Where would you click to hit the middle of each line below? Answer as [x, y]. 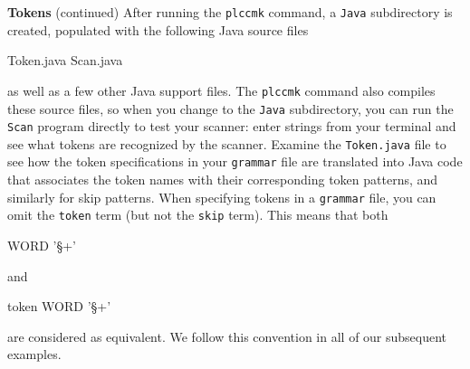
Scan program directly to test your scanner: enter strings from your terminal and [232, 126]
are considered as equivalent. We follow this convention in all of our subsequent [227, 336]
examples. [34, 354]
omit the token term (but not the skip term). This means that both [198, 215]
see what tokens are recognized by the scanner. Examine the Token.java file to [227, 143]
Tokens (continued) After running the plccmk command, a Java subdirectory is [230, 12]
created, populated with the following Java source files [158, 29]
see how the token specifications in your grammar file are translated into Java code [235, 161]
